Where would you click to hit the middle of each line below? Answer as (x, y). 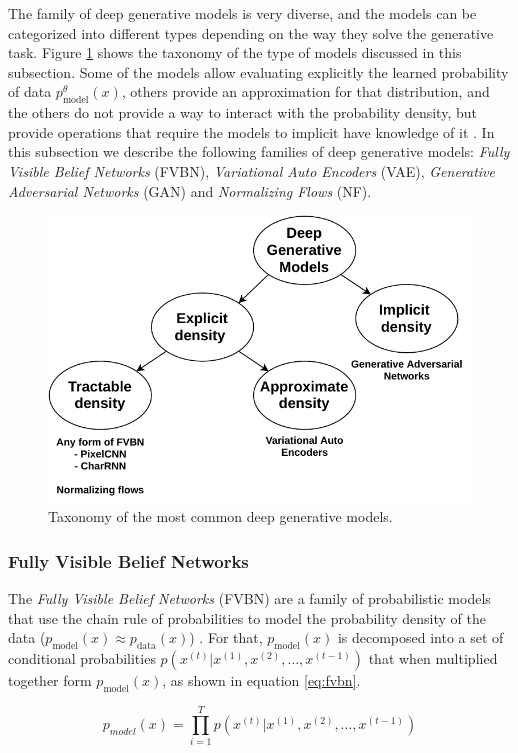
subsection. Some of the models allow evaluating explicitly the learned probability (258, 71)
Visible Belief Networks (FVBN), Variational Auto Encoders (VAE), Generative (251, 170)
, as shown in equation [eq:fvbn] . (261, 680)
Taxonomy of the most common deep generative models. (220, 516)
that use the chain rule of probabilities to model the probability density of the (247, 617)
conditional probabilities (82, 658)
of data (30, 91)
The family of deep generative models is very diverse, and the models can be (242, 13)
